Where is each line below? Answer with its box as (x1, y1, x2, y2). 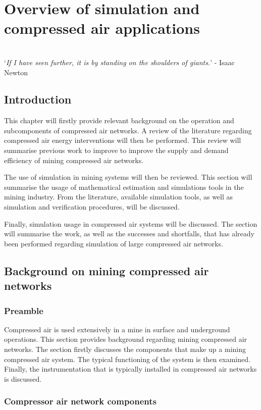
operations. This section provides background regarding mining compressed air (4, 334, 247, 344)
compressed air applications (4, 18, 200, 38)
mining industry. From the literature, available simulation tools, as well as (4, 191, 233, 202)
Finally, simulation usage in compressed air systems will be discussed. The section (4, 218, 257, 229)
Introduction (4, 91, 72, 107)
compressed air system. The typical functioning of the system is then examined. (4, 353, 250, 364)
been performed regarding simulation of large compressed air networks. (4, 238, 223, 248)
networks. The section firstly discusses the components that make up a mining (4, 344, 246, 354)
